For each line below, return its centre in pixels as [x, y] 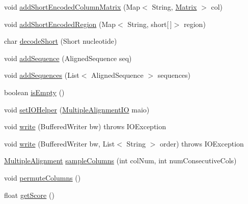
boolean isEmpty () [34, 92]
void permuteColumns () [43, 177]
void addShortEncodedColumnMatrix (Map [72, 7]
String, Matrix [174, 7]
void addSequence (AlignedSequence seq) [68, 58]
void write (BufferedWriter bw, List [60, 143]
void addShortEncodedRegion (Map [60, 24]
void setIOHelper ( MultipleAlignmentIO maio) [77, 109]
